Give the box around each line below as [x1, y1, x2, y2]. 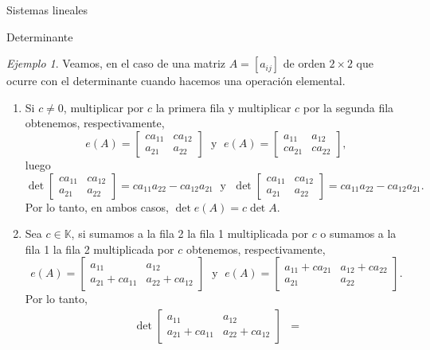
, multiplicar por [63, 99, 144, 115]
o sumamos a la [320, 225, 397, 242]
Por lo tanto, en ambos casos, [25, 198, 169, 215]
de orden [283, 55, 326, 72]
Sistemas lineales [6, 2, 88, 17]
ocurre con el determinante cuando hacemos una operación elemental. [6, 72, 346, 89]
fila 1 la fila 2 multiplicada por [25, 240, 174, 257]
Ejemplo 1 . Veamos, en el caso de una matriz [6, 55, 226, 72]
